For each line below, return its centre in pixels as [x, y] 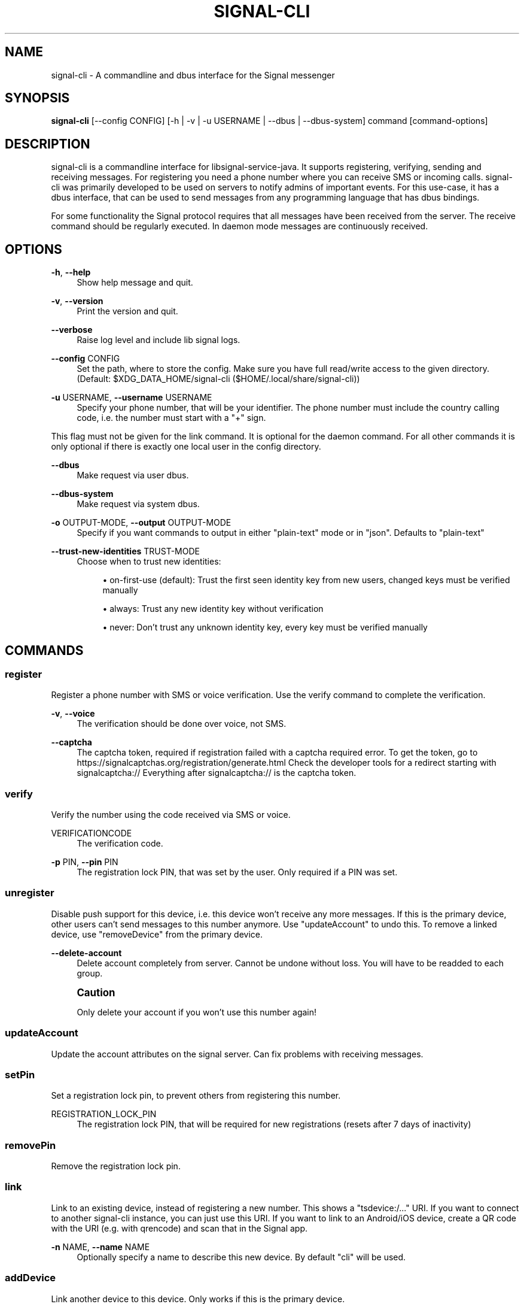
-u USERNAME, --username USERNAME [132, 398]
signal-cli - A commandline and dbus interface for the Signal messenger [193, 75]
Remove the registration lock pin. [116, 1166]
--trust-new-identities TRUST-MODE [125, 551]
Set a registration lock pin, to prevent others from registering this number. [196, 1096]
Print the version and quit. [127, 311]
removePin [31, 1145]
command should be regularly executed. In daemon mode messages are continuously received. [240, 226]
